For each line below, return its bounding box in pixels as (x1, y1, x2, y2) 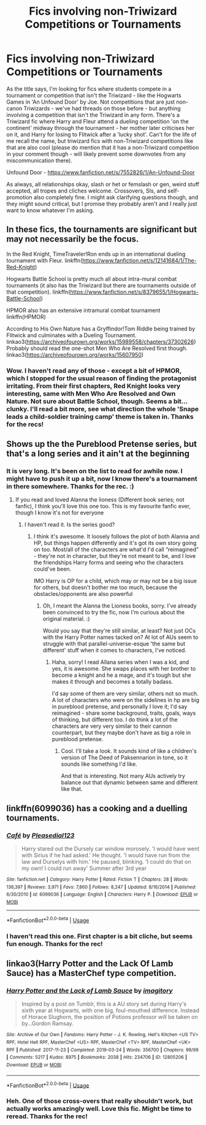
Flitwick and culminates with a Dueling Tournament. (6, 331, 137, 338)
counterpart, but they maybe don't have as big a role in (51, 729, 191, 736)
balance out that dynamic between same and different (61, 779, 198, 786)
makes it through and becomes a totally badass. (51, 678, 174, 685)
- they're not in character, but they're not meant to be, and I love (33, 552, 196, 560)
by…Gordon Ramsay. (21, 1020, 74, 1028)
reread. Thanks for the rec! (6, 1112, 88, 1121)
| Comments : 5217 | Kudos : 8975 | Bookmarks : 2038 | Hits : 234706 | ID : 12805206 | (6, 1054, 188, 1061)
